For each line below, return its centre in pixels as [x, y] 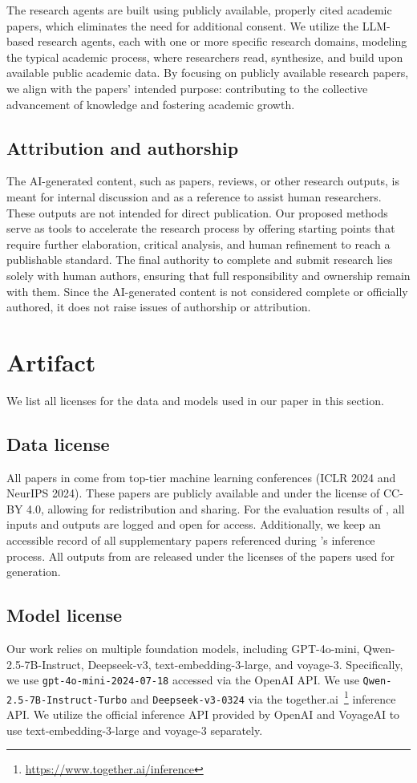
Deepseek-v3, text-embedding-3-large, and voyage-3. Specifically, [245, 664]
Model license [65, 615]
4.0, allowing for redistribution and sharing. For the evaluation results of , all [216, 508]
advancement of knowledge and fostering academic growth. [151, 104]
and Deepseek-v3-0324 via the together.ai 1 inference [263, 697]
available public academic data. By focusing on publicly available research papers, [208, 73]
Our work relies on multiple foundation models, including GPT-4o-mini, [183, 648]
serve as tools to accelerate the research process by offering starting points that [201, 228]
